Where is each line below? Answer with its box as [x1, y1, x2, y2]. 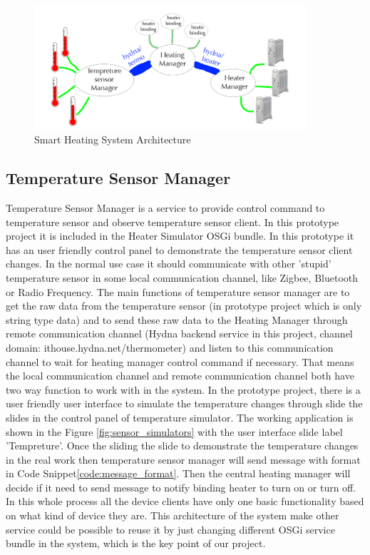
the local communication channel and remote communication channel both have [6, 368, 354, 383]
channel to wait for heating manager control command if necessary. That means [6, 354, 354, 369]
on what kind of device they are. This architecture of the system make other [6, 508, 339, 523]
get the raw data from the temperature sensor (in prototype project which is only [6, 298, 362, 313]
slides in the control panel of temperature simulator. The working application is [6, 409, 354, 424]
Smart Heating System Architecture [34, 132, 191, 147]
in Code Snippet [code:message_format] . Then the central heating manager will [6, 466, 351, 481]
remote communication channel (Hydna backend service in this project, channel [6, 326, 353, 341]
